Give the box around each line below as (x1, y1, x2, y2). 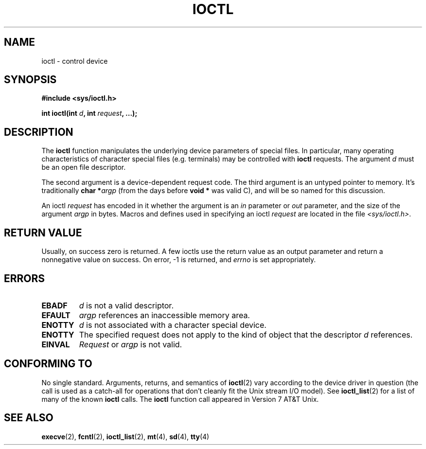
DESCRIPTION (4, 126, 73, 138)
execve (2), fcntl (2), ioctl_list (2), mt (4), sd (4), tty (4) (41, 432, 210, 441)
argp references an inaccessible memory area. (79, 310, 250, 320)
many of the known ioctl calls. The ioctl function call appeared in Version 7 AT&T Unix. (41, 395, 319, 403)
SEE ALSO (4, 412, 53, 424)
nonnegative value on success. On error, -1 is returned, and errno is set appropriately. (41, 255, 316, 264)
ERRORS (4, 272, 45, 285)
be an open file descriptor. (41, 163, 126, 172)
